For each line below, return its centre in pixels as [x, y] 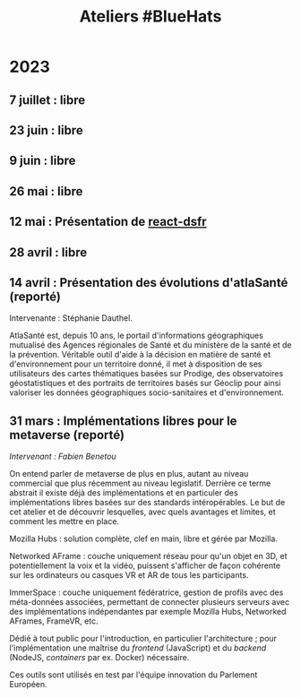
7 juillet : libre [47, 100]
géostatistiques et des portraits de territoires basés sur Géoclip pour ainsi [145, 383]
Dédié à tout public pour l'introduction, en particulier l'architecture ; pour [143, 639]
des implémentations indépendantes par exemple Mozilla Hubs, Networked [148, 612]
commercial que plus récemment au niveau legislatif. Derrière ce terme [140, 483]
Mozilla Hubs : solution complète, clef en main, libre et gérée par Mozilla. [143, 539]
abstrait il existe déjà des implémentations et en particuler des [124, 493]
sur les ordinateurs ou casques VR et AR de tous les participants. [129, 575]
